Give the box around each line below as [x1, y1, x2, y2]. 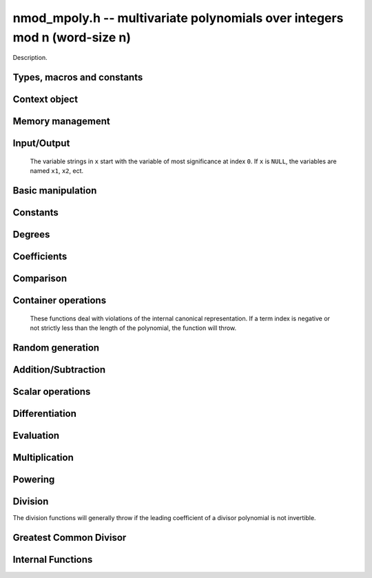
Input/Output [12, 138, 70, 149]
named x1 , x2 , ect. [30, 167, 84, 175]
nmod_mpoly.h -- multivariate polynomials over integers [12, 10, 344, 25]
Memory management [12, 116, 110, 127]
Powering [12, 473, 55, 485]
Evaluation [12, 429, 60, 441]
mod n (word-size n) [12, 30, 131, 45]
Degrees [12, 229, 50, 240]
